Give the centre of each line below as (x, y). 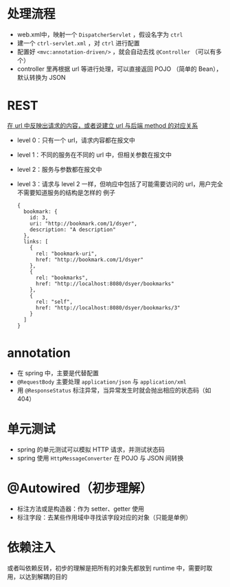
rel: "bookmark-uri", (66, 254)
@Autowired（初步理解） (80, 488)
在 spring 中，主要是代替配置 (58, 373)
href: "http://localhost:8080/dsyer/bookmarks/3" (108, 308)
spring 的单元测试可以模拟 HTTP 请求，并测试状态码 (91, 449)
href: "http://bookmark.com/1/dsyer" (90, 259)
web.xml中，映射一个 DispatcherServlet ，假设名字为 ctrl (100, 34)
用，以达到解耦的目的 (37, 576)
